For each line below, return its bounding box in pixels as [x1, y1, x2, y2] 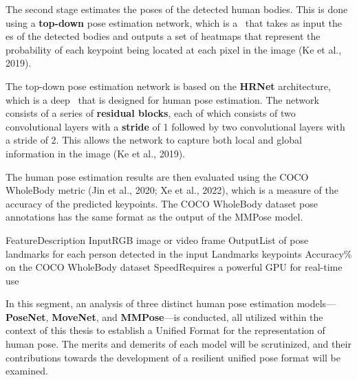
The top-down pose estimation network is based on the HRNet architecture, [6, 78, 331, 93]
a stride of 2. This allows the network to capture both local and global [6, 133, 302, 147]
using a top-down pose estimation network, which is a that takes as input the [6, 15, 342, 30]
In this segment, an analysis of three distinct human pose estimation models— [6, 296, 336, 311]
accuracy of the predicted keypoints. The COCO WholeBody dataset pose [6, 196, 318, 210]
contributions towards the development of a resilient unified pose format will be [6, 350, 340, 364]
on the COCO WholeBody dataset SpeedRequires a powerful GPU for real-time [6, 260, 343, 274]
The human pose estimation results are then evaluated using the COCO [6, 169, 309, 183]
